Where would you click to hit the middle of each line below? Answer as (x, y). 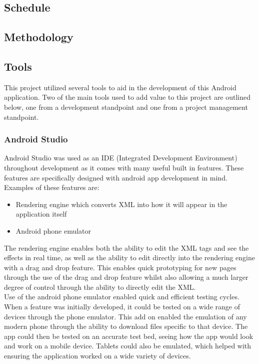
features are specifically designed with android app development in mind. (116, 177)
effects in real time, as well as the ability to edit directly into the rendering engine (130, 257)
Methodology (39, 37)
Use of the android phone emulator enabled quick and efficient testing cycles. (122, 297)
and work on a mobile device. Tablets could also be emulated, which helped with (128, 346)
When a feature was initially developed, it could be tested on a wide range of (122, 307)
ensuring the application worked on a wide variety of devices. (97, 356)
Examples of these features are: (52, 187)
